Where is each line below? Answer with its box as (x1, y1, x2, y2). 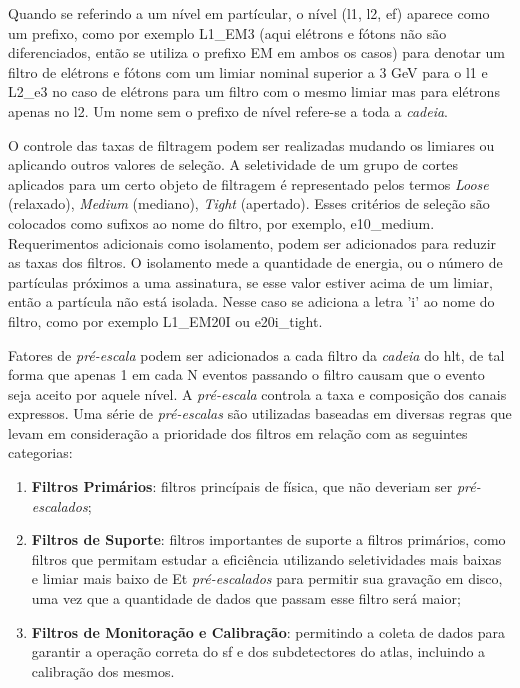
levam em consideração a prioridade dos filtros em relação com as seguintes (8, 422, 468, 443)
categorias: (8, 442, 73, 463)
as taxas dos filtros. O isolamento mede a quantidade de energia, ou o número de (8, 252, 503, 273)
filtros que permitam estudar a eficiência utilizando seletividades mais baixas (31, 548, 502, 569)
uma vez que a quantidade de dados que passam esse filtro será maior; (31, 588, 461, 609)
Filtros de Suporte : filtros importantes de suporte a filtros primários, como (31, 529, 506, 550)
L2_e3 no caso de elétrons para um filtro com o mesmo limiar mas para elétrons (8, 81, 500, 102)
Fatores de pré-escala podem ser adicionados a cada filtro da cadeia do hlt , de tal (8, 344, 505, 365)
